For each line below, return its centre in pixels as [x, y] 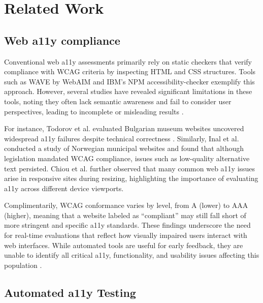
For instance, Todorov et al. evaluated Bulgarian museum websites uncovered [124, 128]
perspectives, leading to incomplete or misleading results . [94, 111]
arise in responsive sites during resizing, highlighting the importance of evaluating [131, 178]
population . [23, 265]
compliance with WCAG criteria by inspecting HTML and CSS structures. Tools [130, 71]
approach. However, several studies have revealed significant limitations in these [128, 91]
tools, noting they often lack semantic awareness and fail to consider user [118, 101]
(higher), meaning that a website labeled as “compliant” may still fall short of [125, 215]
